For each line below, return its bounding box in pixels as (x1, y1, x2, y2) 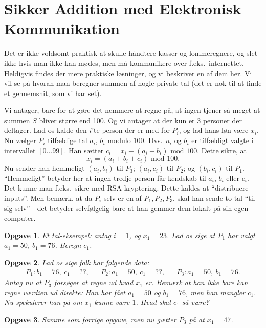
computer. (4, 213, 36, 223)
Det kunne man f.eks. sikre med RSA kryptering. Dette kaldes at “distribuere (4, 182, 249, 193)
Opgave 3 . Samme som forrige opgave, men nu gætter (4, 314, 176, 324)
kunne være (94, 297, 130, 308)
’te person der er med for (92, 125, 170, 135)
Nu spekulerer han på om (4, 297, 82, 308)
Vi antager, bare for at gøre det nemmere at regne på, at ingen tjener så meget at (4, 105, 260, 115)
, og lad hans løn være (179, 125, 249, 135)
